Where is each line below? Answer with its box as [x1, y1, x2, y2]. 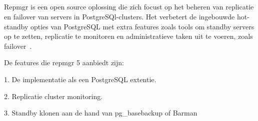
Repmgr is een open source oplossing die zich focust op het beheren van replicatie [4, 1, 254, 12]
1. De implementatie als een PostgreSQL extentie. [4, 74, 156, 84]
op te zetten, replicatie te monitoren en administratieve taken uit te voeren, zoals [4, 31, 253, 41]
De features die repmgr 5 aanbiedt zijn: [4, 57, 124, 68]
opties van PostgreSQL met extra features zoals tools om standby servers [30, 21, 254, 31]
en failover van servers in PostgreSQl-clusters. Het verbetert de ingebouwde [4, 11, 235, 21]
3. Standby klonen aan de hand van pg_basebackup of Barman [4, 108, 197, 118]
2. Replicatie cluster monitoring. [4, 91, 103, 101]
